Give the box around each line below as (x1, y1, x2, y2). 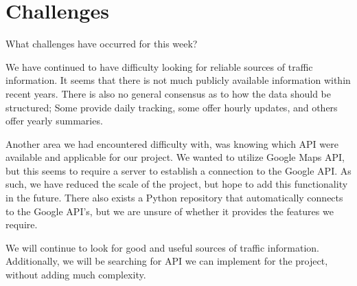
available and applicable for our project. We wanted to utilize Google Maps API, (5, 150, 345, 164)
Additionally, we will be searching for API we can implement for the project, (5, 254, 328, 268)
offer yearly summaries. (5, 113, 103, 128)
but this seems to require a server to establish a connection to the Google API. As (5, 163, 352, 177)
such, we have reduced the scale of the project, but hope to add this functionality (5, 177, 348, 191)
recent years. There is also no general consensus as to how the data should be (5, 86, 331, 100)
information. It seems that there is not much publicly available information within (5, 73, 351, 87)
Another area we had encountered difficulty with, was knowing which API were (5, 136, 338, 151)
